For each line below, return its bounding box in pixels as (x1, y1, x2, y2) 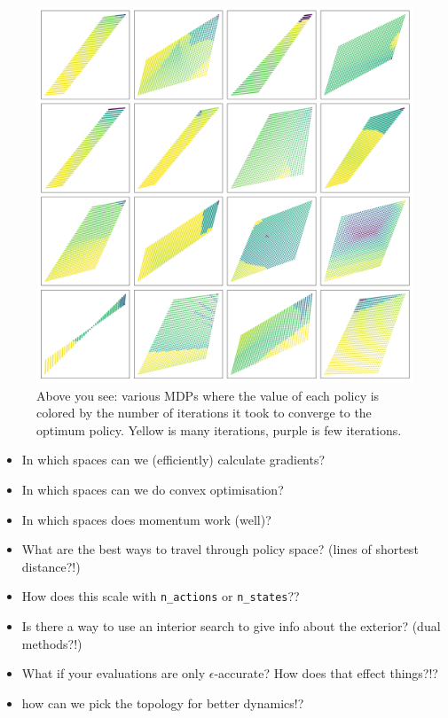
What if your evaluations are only (21, 664, 206, 683)
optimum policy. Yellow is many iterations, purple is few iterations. (36, 420, 402, 439)
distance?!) (21, 557, 81, 575)
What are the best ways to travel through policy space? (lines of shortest (21, 540, 419, 558)
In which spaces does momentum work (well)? (21, 510, 271, 528)
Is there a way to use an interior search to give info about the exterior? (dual (21, 617, 441, 635)
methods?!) (21, 634, 83, 652)
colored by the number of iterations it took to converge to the (36, 403, 372, 422)
